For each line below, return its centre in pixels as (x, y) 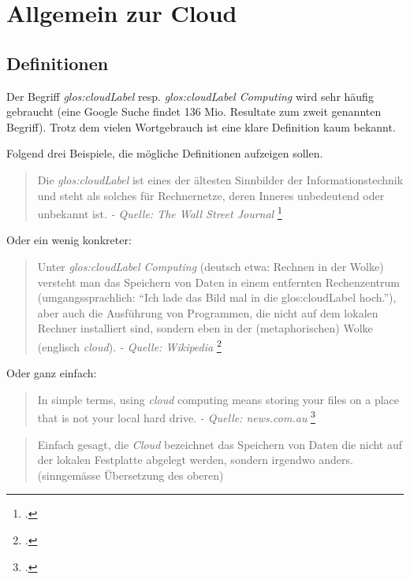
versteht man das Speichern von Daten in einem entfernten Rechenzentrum (218, 282)
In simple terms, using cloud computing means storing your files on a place (218, 399)
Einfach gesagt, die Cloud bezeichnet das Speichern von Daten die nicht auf (220, 444)
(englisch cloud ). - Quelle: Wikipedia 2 (129, 345)
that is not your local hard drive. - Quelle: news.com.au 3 (176, 417)
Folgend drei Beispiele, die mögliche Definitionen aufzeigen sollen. (165, 153)
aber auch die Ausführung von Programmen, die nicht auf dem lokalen (208, 312)
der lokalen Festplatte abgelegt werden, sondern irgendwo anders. (195, 460)
